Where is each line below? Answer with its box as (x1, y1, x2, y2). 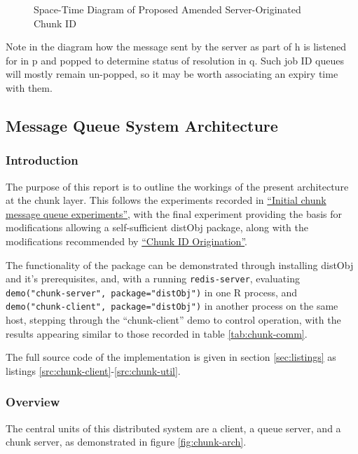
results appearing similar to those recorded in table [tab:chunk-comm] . (6, 326, 308, 340)
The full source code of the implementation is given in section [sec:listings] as (6, 350, 336, 364)
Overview (6, 393, 60, 411)
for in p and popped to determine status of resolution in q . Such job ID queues (6, 53, 344, 67)
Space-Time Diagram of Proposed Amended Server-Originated (34, 2, 301, 16)
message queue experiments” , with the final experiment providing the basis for (6, 206, 343, 221)
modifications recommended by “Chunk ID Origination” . (6, 233, 247, 248)
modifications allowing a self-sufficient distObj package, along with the (6, 220, 308, 235)
